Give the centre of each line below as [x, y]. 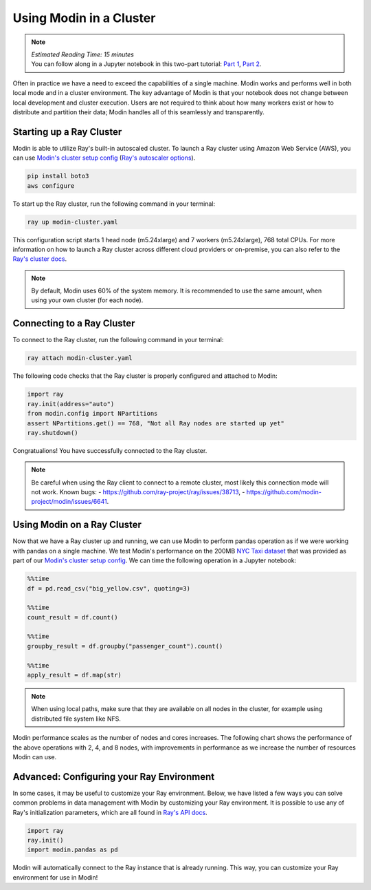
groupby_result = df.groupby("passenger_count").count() [125, 646]
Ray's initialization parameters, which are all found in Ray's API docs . [110, 812]
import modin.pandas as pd [72, 850]
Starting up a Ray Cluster [67, 132]
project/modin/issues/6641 [69, 502]
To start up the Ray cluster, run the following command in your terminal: [114, 204]
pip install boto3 [58, 176]
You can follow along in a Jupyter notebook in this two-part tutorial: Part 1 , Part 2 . [146, 64]
